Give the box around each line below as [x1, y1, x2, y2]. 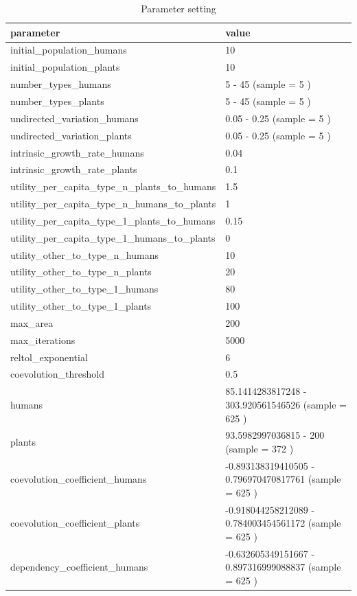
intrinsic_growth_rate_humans [10, 145, 144, 159]
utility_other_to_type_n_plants [10, 264, 152, 279]
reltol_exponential [10, 349, 88, 364]
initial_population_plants [10, 60, 120, 74]
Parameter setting [141, 1, 216, 15]
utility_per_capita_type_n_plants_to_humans [10, 179, 216, 194]
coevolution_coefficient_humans [10, 472, 147, 486]
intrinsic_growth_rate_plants [10, 162, 137, 176]
